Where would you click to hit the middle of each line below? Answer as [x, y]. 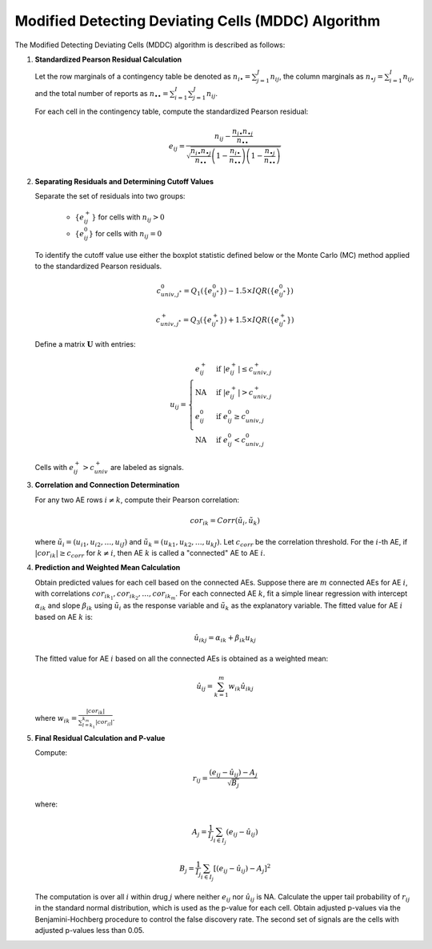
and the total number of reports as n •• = [102, 94]
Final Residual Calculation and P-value [100, 738]
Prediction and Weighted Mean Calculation [108, 568]
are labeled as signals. [147, 467]
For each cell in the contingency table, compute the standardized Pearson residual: [172, 111]
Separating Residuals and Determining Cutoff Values [124, 182]
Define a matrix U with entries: [85, 344]
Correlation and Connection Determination [107, 485]
